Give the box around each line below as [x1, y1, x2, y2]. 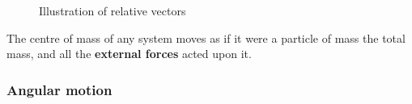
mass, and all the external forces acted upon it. [6, 45, 252, 62]
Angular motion [6, 79, 113, 99]
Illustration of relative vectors [39, 2, 186, 19]
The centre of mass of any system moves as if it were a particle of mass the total [6, 29, 406, 46]
